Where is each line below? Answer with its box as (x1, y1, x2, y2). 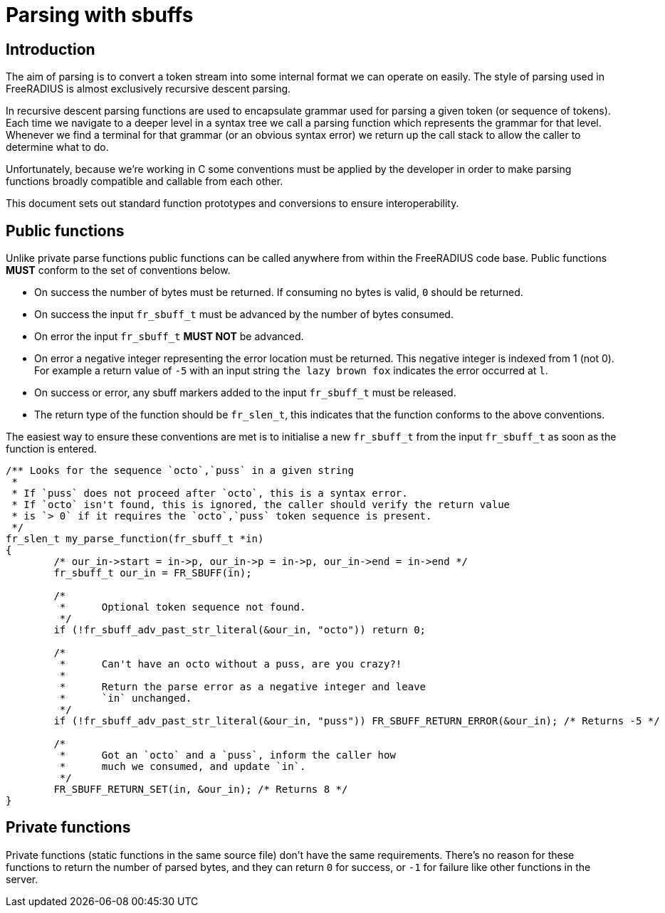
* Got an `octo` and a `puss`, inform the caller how (59, 749, 396, 761)
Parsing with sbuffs (6, 3, 194, 27)
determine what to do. (6, 141, 109, 154)
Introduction (6, 40, 95, 58)
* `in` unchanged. (59, 692, 192, 704)
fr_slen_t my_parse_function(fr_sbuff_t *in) (6, 533, 264, 545)
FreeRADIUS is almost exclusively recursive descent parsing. (6, 83, 291, 95)
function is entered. (6, 443, 97, 455)
